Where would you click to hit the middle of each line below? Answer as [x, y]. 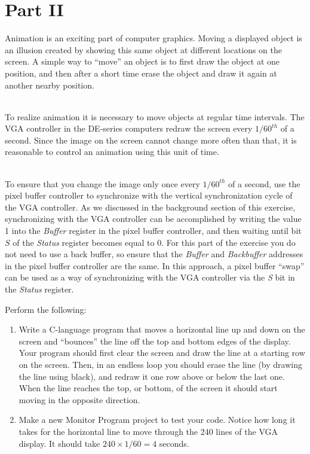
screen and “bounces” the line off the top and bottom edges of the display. [155, 341]
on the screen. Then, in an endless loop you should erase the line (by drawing [160, 364]
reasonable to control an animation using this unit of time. [112, 152]
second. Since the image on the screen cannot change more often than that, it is [151, 140]
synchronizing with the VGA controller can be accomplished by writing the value [153, 219]
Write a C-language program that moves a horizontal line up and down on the [162, 329]
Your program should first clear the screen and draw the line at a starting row [162, 353]
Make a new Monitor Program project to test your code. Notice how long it [157, 420]
